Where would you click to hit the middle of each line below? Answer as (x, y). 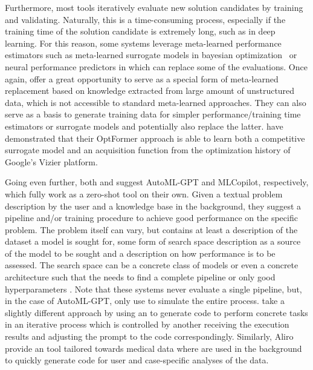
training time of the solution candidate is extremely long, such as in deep (140, 31)
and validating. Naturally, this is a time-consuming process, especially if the (145, 19)
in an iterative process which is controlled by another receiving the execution (147, 324)
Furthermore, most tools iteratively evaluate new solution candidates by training (154, 7)
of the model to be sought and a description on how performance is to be (140, 253)
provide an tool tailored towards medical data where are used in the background (153, 348)
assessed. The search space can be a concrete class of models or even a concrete (152, 265)
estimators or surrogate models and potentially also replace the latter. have (144, 126)
